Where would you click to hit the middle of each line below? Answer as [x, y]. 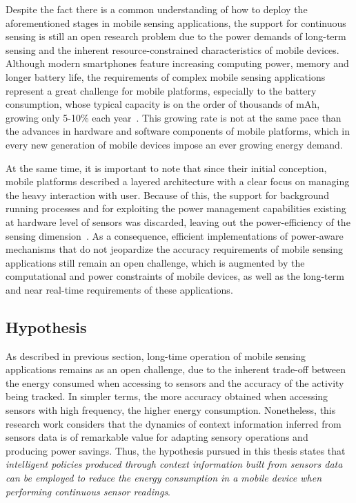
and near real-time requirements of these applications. [119, 289]
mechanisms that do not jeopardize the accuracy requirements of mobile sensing [174, 249]
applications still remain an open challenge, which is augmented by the [155, 262]
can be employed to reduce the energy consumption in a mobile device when [164, 478]
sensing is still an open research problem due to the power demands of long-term [176, 36]
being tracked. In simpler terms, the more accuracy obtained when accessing [167, 396]
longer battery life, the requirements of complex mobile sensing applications [166, 76]
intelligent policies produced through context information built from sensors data [174, 464]
